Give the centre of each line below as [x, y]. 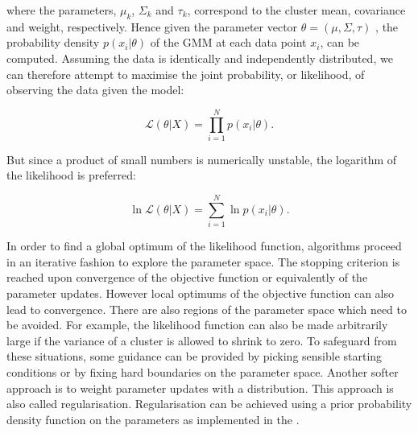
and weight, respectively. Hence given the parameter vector [152, 26]
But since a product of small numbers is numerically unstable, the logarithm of [202, 159]
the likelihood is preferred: [71, 175]
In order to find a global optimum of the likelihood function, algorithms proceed [204, 246]
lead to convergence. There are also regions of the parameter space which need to [207, 309]
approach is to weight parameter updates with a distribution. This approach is [200, 388]
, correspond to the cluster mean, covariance [296, 10]
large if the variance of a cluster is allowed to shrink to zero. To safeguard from [202, 340]
